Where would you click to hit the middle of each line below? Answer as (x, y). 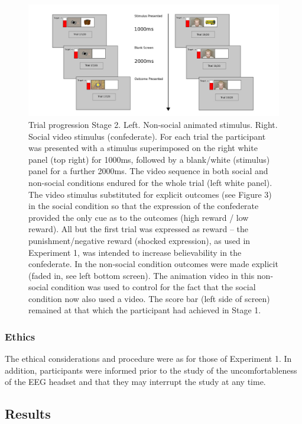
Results (28, 414)
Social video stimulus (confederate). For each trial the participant (147, 136)
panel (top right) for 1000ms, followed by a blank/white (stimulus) (149, 159)
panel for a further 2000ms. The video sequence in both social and (148, 171)
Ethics (20, 336)
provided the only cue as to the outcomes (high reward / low (139, 217)
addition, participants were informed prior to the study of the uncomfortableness (151, 370)
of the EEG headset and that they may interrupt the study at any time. (135, 382)
